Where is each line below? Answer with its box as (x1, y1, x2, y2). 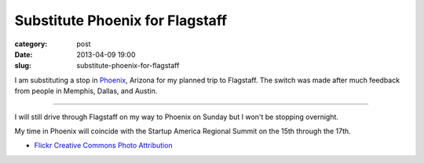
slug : (14, 61, 31, 71)
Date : (14, 49, 33, 59)
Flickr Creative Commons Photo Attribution (34, 141, 173, 150)
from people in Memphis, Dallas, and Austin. (14, 86, 158, 96)
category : (14, 39, 48, 49)
